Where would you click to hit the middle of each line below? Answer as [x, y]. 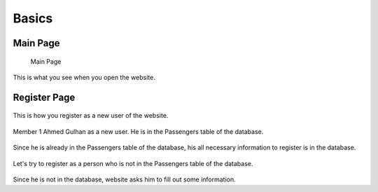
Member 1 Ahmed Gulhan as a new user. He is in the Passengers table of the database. [138, 131]
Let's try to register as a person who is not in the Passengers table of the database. [133, 163]
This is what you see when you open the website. [84, 77]
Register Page [44, 97]
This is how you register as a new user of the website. [91, 116]
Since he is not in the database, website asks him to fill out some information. [124, 179]
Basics [33, 18]
